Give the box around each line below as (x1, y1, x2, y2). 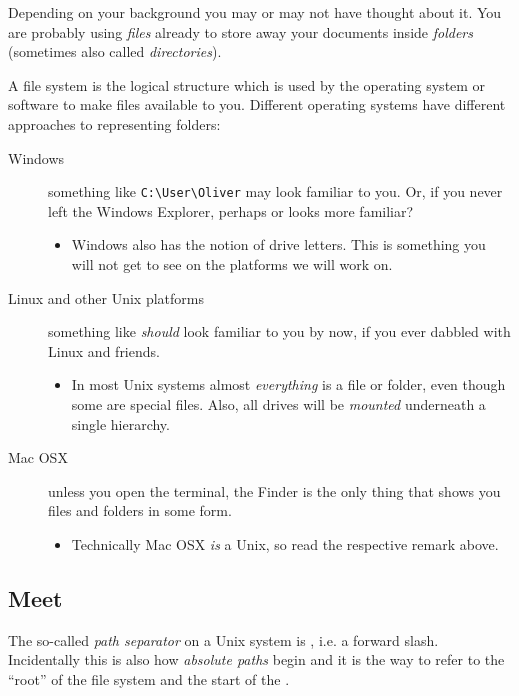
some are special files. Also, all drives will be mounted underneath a (71, 393, 486, 414)
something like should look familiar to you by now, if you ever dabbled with (48, 321, 511, 342)
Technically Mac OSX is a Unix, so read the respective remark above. (71, 533, 499, 554)
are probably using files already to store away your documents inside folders (8, 21, 473, 42)
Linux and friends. (48, 340, 160, 361)
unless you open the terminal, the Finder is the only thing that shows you (48, 480, 501, 501)
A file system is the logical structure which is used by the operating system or (8, 74, 486, 95)
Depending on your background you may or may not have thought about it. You (8, 2, 502, 22)
